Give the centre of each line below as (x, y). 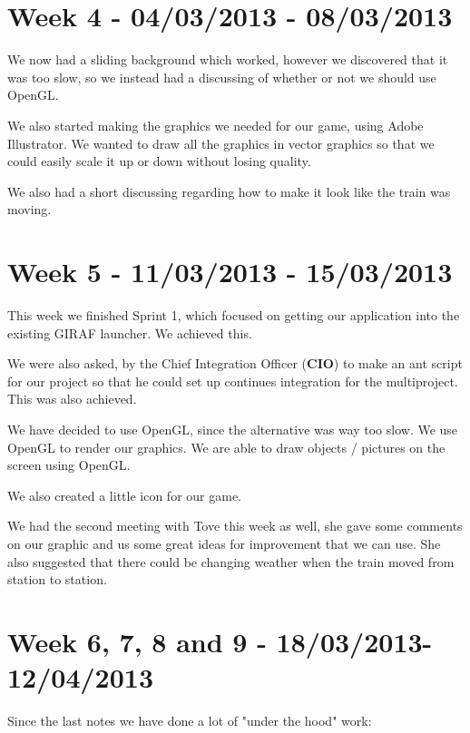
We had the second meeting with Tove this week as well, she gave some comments (235, 526)
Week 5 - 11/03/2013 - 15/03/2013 (230, 272)
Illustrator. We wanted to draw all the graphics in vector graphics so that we (221, 143)
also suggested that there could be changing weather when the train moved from (231, 561)
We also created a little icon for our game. (125, 495)
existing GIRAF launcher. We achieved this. (130, 332)
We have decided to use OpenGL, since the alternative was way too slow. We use (233, 429)
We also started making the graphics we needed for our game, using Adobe (215, 125)
